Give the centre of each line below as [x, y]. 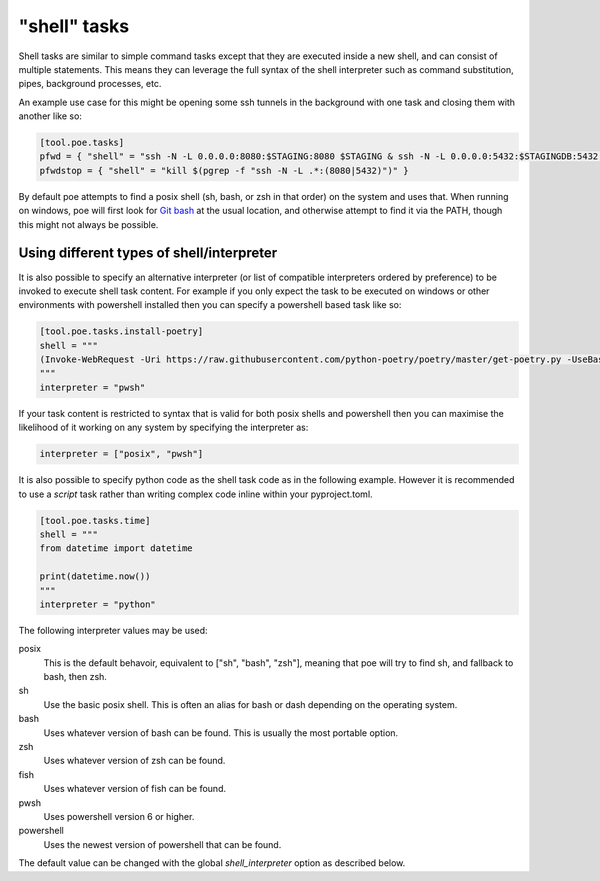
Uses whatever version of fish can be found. [135, 789]
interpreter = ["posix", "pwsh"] [121, 454]
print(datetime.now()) [95, 576]
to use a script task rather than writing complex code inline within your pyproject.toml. [196, 494]
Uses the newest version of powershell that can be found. [162, 844]
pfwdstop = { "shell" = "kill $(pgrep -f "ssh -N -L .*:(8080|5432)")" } [224, 170]
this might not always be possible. [88, 224]
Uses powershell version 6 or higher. [119, 816]
